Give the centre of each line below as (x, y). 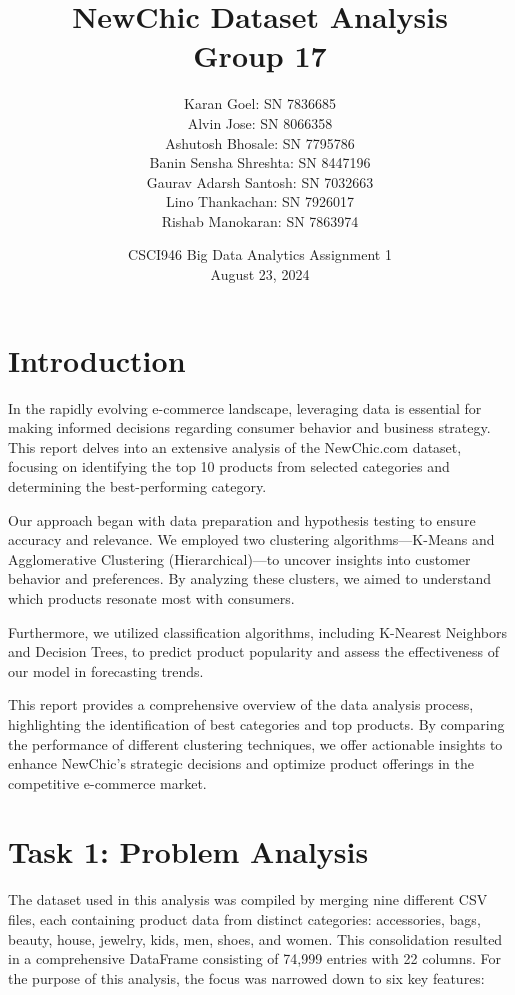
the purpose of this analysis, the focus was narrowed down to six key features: (246, 977)
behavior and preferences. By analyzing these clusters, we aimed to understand (249, 578)
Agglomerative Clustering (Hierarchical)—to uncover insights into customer (239, 558)
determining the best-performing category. (137, 485)
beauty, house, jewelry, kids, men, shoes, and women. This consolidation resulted (255, 938)
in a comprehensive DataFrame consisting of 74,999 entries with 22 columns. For (255, 958)
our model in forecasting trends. (106, 670)
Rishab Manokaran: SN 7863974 (260, 220)
